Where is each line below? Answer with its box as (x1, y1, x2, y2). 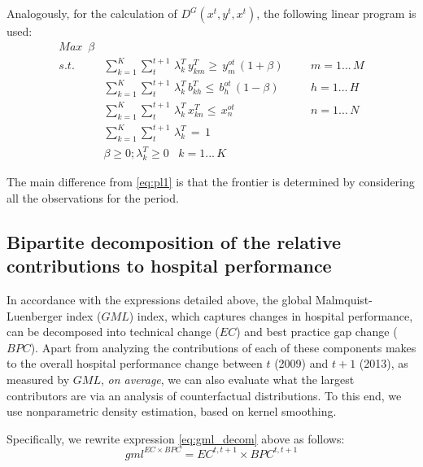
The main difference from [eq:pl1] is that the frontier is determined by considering (7, 173, 415, 190)
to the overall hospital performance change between (7, 355, 263, 372)
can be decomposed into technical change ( (7, 323, 220, 340)
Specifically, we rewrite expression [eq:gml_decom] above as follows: (7, 430, 345, 447)
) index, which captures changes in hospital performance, (129, 307, 413, 324)
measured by (7, 371, 70, 388)
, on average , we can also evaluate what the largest (100, 371, 355, 388)
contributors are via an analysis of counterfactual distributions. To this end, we (7, 386, 402, 404)
